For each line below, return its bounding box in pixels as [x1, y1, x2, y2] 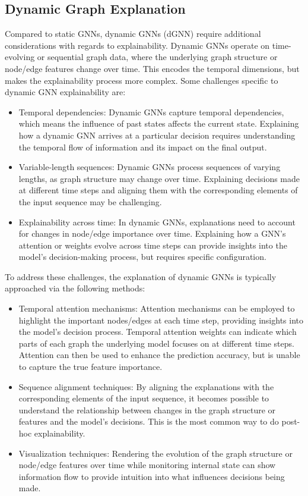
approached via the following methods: [5, 282, 145, 294]
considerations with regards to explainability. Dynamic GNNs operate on [5, 39, 270, 51]
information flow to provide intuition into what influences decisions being [18, 470, 285, 482]
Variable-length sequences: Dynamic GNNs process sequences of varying [18, 161, 281, 173]
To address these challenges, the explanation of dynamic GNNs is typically [5, 270, 277, 282]
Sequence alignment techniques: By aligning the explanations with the [18, 380, 274, 393]
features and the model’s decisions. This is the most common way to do [18, 415, 279, 428]
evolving [5, 51, 35, 63]
